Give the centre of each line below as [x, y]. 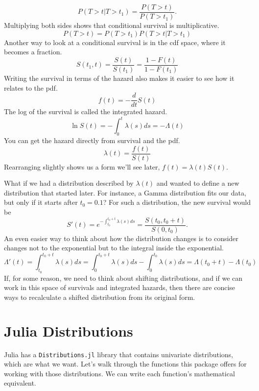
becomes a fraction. [33, 52]
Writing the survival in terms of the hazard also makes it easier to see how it [119, 78]
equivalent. [20, 383]
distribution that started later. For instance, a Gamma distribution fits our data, [125, 192]
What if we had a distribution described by [69, 183]
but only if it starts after [41, 202]
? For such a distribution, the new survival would [177, 202]
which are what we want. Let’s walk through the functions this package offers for [125, 364]
